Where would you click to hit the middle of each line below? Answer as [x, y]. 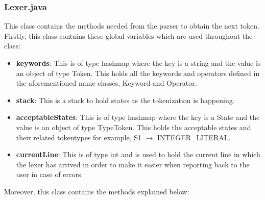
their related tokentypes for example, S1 [79, 137]
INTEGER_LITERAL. [194, 137]
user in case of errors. [50, 174]
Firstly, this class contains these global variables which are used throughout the [128, 35]
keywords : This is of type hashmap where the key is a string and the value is [138, 63]
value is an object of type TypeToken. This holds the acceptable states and [134, 127]
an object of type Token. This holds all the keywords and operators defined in [138, 73]
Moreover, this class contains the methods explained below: [97, 191]
